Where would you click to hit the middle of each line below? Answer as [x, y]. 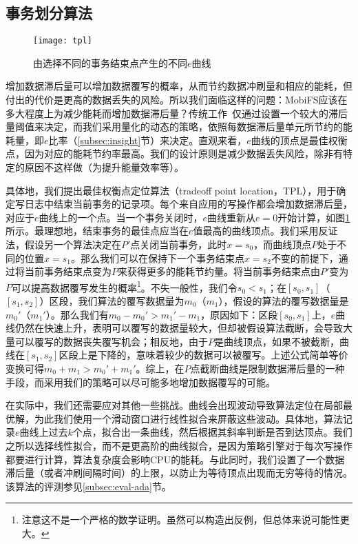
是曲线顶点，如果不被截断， [277, 341]
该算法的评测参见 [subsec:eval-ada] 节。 [88, 486]
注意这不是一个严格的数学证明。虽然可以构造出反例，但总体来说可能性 [181, 520]
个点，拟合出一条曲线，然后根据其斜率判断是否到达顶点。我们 [212, 432]
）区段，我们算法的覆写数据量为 [112, 301]
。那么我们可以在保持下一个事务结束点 [157, 258]
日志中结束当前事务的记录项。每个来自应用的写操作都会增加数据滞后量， [188, 204]
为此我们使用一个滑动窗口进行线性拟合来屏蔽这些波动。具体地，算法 [188, 418]
